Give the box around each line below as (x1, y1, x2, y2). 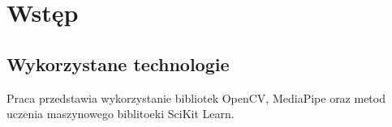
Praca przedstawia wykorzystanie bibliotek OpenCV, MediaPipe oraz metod (6, 89, 386, 106)
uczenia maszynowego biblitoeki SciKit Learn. (6, 105, 235, 122)
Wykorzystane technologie (6, 51, 230, 76)
